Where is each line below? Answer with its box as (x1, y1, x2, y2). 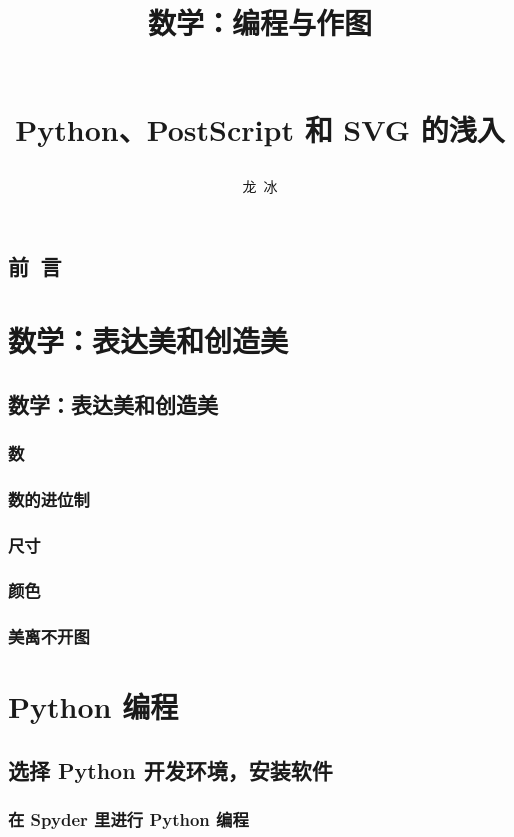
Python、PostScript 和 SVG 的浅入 (15, 108, 505, 149)
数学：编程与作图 (147, 2, 372, 43)
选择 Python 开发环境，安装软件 (8, 754, 333, 785)
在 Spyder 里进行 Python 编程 (8, 807, 249, 832)
